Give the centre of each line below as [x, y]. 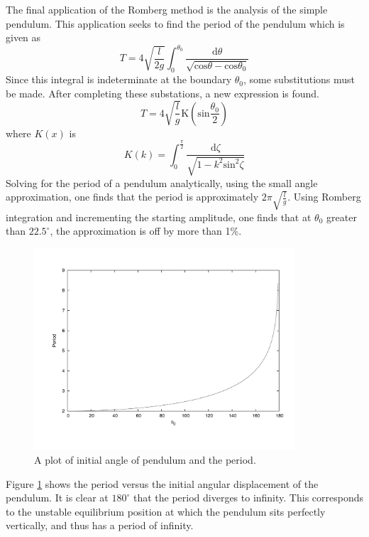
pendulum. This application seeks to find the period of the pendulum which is [175, 23]
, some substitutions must [299, 79]
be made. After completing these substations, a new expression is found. [163, 93]
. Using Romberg [324, 197]
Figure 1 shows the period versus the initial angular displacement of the [162, 483]
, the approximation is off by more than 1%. [146, 231]
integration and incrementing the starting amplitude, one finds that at [159, 217]
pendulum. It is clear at [57, 498]
